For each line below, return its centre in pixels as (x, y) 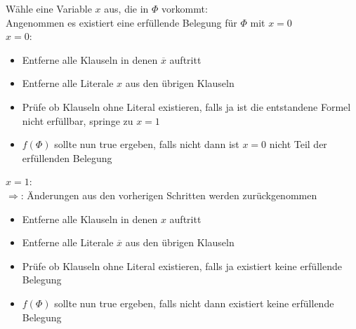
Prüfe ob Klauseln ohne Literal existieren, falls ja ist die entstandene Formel (186, 106)
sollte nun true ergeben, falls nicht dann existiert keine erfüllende (194, 303)
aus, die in (126, 8)
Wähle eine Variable (49, 8)
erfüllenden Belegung (67, 157)
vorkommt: (185, 8)
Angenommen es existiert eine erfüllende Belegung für (121, 22)
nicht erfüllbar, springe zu (78, 120)
